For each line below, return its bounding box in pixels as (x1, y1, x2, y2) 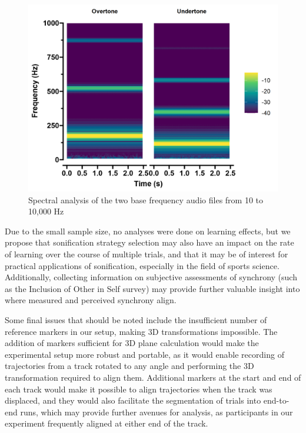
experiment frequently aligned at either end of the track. (5, 417, 208, 429)
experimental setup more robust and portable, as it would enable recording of (5, 348, 284, 360)
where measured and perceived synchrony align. (5, 294, 177, 306)
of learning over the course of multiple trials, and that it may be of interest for (5, 247, 288, 260)
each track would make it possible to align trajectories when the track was (5, 382, 272, 395)
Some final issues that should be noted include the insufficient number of (5, 313, 267, 325)
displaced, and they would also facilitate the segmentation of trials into (5, 394, 261, 407)
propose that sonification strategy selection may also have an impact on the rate (5, 236, 294, 249)
